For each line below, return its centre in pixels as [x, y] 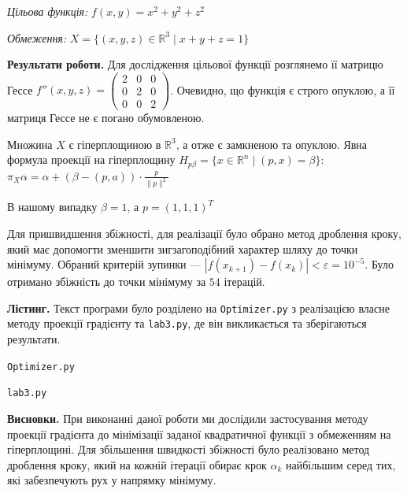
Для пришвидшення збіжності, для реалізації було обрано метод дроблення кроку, [205, 234]
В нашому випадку [52, 207]
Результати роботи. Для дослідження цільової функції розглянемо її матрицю [195, 64]
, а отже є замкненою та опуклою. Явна [272, 144]
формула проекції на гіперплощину [91, 159]
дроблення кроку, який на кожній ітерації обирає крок [137, 464]
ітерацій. [244, 282]
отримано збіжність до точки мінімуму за [107, 282]
